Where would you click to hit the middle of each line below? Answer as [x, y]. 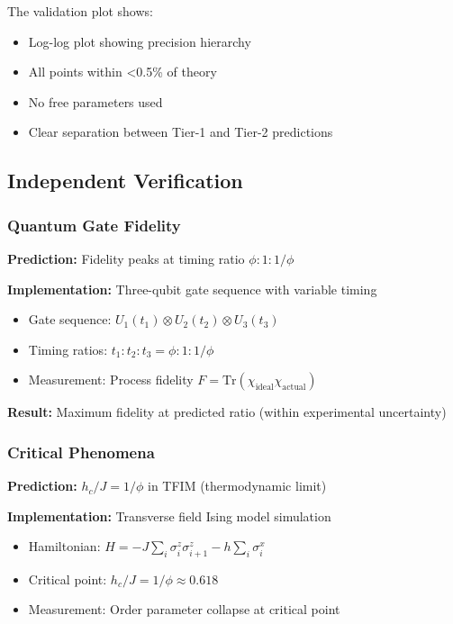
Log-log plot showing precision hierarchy [140, 41]
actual [294, 388]
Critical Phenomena [81, 452]
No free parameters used [95, 101]
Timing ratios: [68, 349]
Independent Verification [125, 181]
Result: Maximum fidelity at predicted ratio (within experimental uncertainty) [227, 412]
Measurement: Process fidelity [111, 380]
